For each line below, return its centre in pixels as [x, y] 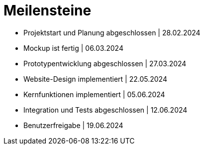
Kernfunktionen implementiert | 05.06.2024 [94, 94]
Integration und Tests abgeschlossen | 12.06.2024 [105, 110]
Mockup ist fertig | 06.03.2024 [73, 48]
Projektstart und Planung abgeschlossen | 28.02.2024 [112, 32]
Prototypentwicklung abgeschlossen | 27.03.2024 [105, 63]
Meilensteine [48, 10]
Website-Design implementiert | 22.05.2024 [95, 79]
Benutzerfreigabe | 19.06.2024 [73, 125]
